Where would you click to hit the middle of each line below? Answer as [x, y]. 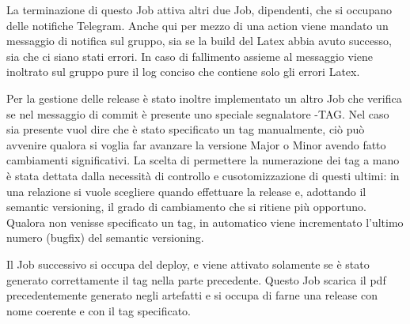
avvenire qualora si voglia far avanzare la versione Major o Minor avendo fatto [196, 144]
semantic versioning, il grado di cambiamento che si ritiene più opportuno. [187, 207]
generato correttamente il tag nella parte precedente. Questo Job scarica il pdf [196, 279]
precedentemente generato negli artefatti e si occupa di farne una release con [192, 295]
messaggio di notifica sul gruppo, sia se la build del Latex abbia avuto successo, [199, 41]
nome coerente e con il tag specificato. [99, 310]
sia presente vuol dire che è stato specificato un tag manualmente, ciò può [186, 129]
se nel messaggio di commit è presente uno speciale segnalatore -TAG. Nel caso [198, 113]
